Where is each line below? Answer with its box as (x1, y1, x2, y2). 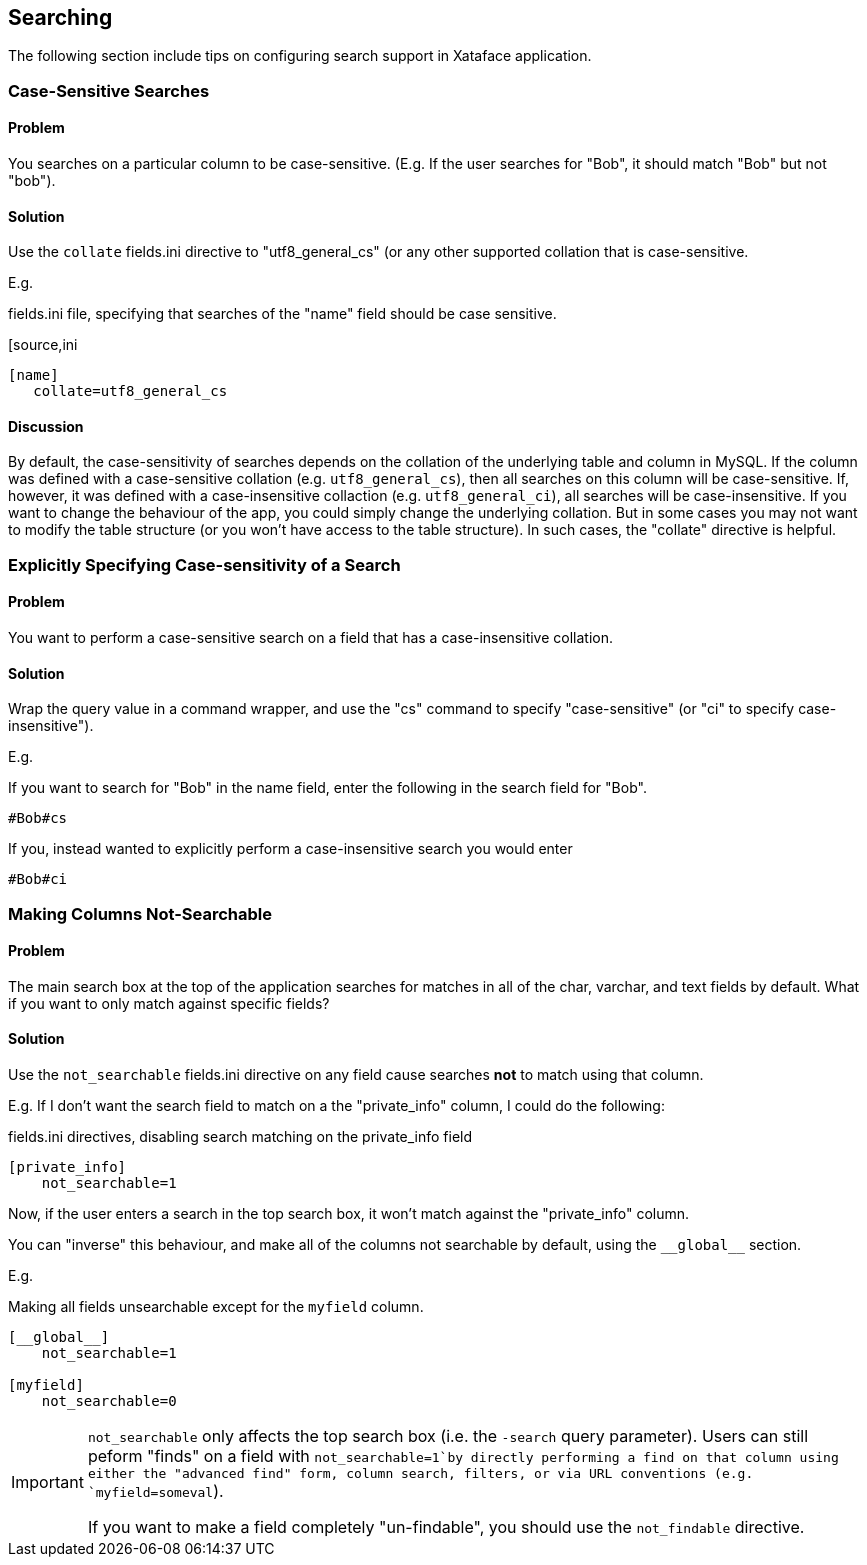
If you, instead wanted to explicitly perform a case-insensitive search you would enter (8, 840, 573, 858)
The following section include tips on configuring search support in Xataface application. (8, 47, 592, 65)
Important (11, 1471, 84, 1492)
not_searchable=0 (41, 1393, 177, 1410)
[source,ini (8, 336, 78, 354)
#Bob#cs (8, 810, 68, 827)
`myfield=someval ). (87, 1481, 224, 1502)
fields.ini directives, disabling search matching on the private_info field (8, 1128, 473, 1146)
